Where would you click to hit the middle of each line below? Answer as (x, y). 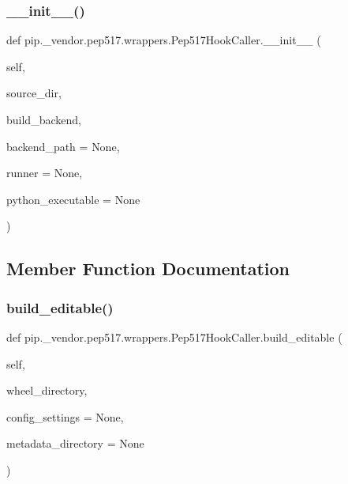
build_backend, (44, 119)
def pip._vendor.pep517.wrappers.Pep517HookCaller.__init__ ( (164, 40)
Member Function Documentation (148, 268)
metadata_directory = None (75, 443)
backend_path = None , (63, 146)
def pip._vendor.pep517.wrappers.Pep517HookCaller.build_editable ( (174, 337)
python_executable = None (73, 199)
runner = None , (45, 173)
